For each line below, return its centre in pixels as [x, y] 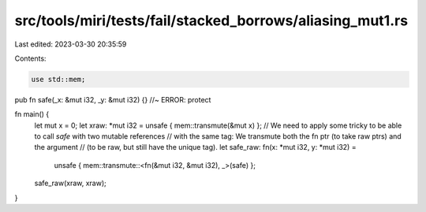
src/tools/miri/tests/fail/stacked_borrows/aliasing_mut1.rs [211, 20]
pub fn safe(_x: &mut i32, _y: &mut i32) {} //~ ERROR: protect [113, 99]
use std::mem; [58, 79]
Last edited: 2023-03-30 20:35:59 [71, 44]
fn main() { [32, 114]
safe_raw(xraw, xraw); [70, 183]
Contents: [30, 58]
